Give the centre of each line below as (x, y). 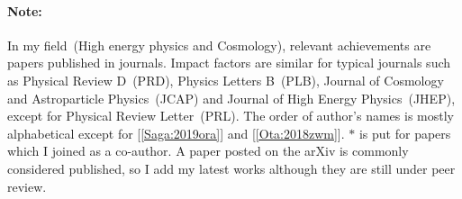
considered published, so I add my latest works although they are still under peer (231, 168)
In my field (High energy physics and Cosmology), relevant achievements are (219, 45)
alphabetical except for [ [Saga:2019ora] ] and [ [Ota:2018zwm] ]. (176, 133)
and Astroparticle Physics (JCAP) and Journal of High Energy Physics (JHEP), (231, 98)
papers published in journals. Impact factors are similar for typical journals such (229, 63)
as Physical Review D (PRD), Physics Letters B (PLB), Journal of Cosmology (226, 80)
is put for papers (405, 133)
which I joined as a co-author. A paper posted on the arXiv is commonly (208, 151)
